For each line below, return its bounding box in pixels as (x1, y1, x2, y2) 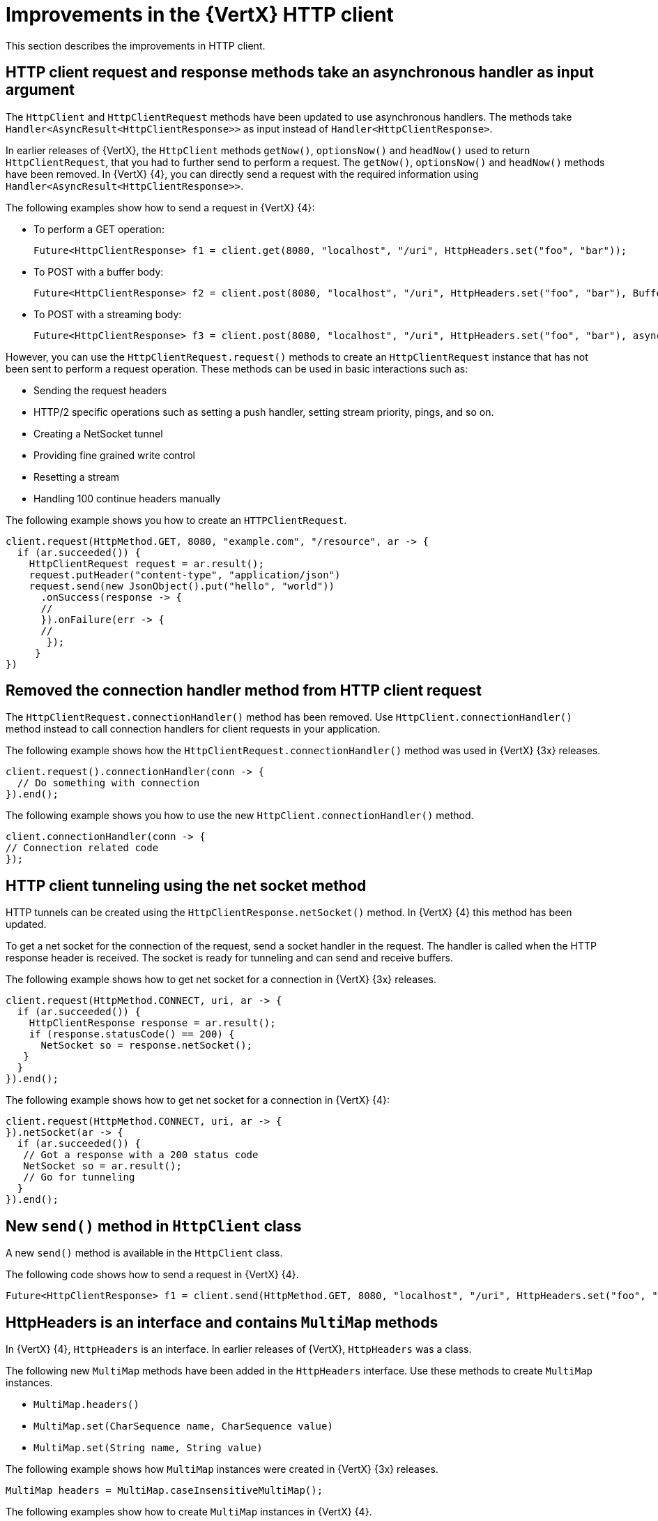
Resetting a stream (33, 470, 120, 483)
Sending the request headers (33, 384, 167, 396)
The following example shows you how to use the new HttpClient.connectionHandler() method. (6, 809, 474, 822)
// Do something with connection (17, 777, 200, 789)
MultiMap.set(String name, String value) (33, 1441, 263, 1453)
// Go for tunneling (23, 1171, 135, 1183)
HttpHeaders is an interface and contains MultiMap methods (6, 1313, 438, 1331)
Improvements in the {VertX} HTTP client (6, 3, 394, 27)
